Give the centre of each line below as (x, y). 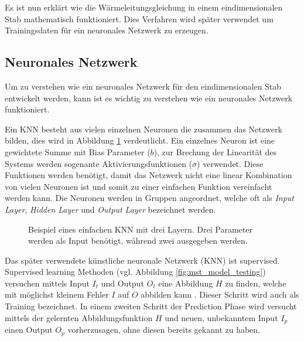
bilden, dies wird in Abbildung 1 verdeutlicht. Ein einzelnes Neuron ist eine (140, 140)
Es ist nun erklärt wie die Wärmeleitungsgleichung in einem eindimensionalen (144, 7)
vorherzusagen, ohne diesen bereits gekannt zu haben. (164, 330)
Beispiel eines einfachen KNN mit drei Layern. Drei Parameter (140, 229)
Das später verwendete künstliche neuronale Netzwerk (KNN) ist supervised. (142, 260)
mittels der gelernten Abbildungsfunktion (79, 317)
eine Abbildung (186, 283)
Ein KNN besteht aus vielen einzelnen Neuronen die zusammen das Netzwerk (144, 129)
